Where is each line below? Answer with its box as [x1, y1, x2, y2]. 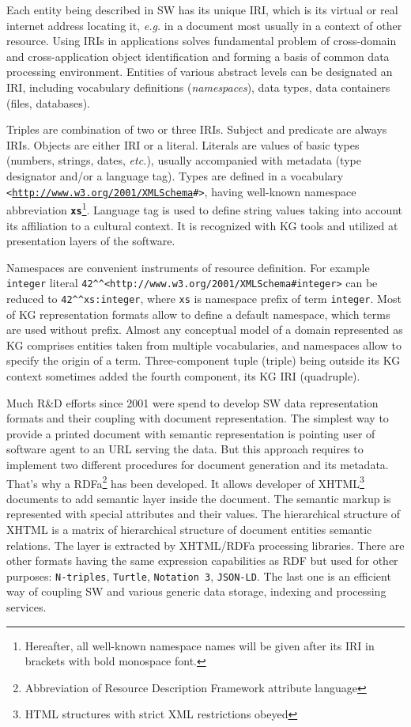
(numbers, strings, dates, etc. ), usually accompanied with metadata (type [6, 152, 361, 168]
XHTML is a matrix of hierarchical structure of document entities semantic [6, 521, 372, 537]
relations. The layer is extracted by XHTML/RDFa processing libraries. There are [6, 536, 405, 553]
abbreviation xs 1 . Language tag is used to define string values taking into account [6, 199, 403, 218]
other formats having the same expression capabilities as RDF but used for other [6, 552, 398, 569]
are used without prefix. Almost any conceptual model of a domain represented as [6, 321, 403, 338]
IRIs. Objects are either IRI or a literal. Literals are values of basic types [6, 136, 360, 153]
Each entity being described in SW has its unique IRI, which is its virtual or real [6, 2, 398, 17]
